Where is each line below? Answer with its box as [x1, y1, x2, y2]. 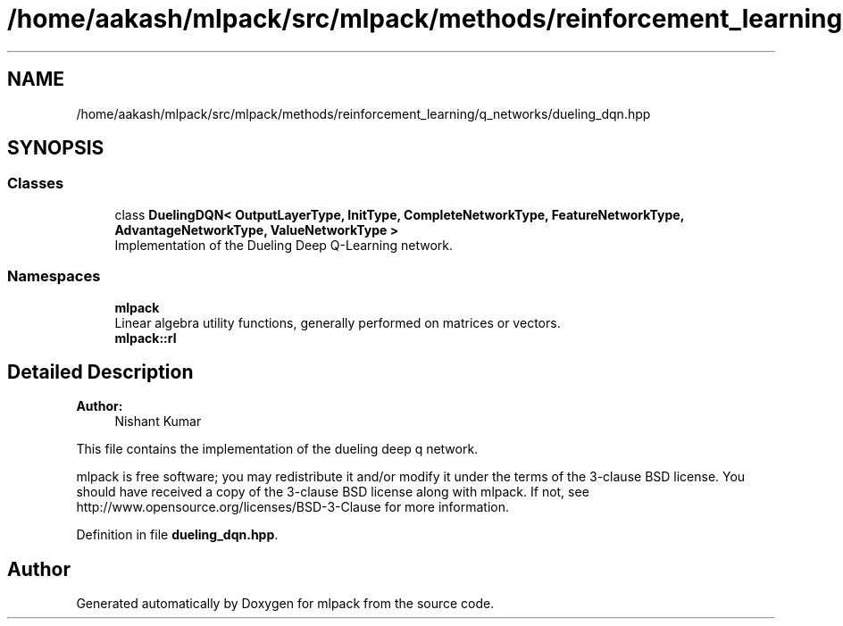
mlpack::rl [114, 330, 177, 346]
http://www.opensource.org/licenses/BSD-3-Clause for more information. [76, 499, 509, 515]
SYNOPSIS [7, 137, 104, 160]
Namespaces [7, 267, 101, 286]
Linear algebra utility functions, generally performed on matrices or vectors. [114, 314, 561, 330]
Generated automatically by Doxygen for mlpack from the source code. [76, 596, 495, 612]
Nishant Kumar [114, 413, 202, 430]
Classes [7, 174, 64, 193]
